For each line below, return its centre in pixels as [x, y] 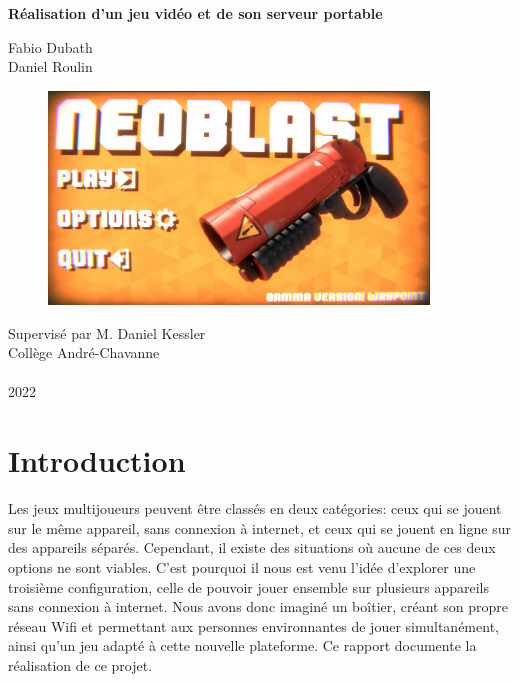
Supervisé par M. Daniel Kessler [107, 332]
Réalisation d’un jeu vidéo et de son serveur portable [195, 13]
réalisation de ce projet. [80, 664]
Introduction [97, 460]
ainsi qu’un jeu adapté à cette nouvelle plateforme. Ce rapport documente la [242, 645]
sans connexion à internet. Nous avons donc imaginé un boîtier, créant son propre [258, 606]
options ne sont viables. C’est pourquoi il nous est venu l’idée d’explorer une [242, 566]
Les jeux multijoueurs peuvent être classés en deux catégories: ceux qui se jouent [255, 508]
